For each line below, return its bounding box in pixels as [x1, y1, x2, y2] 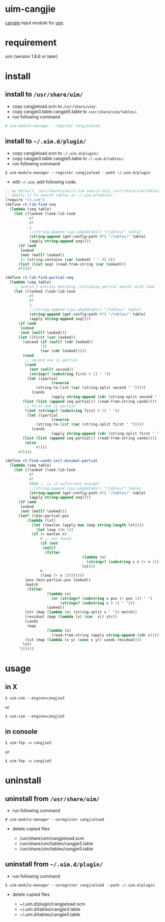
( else [25, 440, 36, 445]
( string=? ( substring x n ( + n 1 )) [86, 559, 160, 564]
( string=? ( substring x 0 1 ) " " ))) [59, 600, 135, 605]
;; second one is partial [25, 358, 78, 363]
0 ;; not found [40, 536, 71, 541]
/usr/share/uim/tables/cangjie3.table [19, 841, 93, 847]
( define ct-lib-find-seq [5, 202, 56, 207]
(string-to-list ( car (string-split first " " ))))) [36, 422, 144, 427]
